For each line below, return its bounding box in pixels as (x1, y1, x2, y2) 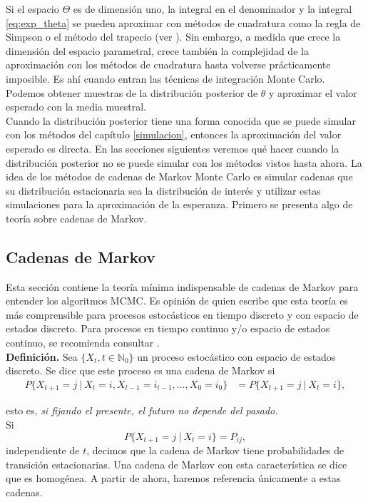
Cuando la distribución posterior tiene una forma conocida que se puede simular (6, 113, 356, 128)
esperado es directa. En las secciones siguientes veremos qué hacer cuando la (6, 140, 339, 155)
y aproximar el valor (269, 85, 357, 100)
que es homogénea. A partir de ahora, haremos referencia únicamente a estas (6, 471, 341, 486)
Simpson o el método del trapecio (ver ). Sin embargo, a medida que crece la (6, 29, 341, 44)
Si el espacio (6, 1, 59, 16)
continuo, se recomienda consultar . (6, 335, 160, 350)
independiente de (6, 442, 80, 457)
